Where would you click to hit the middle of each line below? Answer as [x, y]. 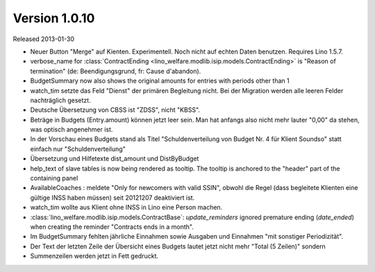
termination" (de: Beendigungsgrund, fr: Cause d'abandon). [116, 71]
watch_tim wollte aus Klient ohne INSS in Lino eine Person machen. [126, 207]
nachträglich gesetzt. [60, 100]
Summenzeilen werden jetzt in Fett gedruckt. [94, 256]
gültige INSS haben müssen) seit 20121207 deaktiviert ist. [112, 198]
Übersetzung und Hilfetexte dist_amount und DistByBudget [115, 159]
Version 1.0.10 [54, 18]
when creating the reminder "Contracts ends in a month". [112, 227]
